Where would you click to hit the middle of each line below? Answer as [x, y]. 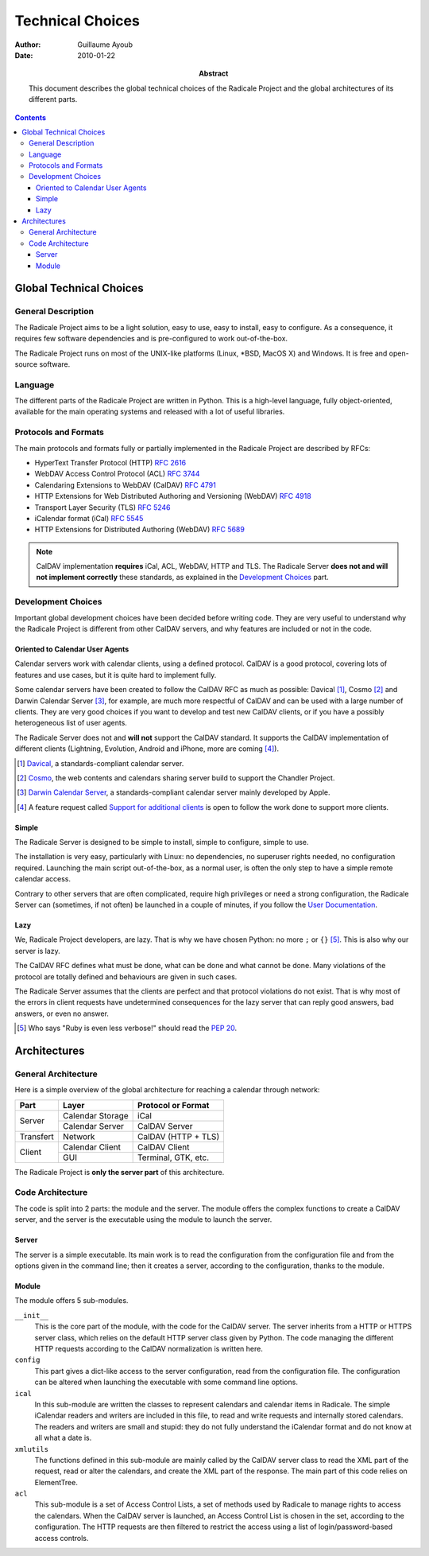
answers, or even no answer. [62, 1013]
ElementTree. [56, 1482]
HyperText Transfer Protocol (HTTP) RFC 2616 [110, 462]
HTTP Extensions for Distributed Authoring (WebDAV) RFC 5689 [140, 530]
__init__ [32, 1315]
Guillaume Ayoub [105, 45]
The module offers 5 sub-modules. [71, 1301]
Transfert [37, 1136]
